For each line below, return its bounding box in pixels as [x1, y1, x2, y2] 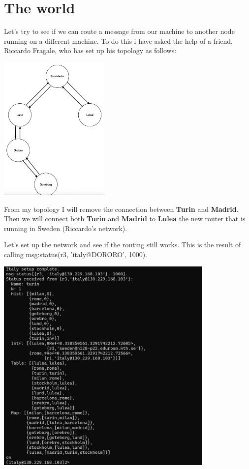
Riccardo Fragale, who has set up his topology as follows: [4, 45, 177, 56]
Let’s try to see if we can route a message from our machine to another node [4, 26, 235, 36]
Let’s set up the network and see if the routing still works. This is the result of [4, 239, 241, 250]
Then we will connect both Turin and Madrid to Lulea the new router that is [4, 213, 246, 224]
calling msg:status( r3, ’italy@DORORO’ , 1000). [4, 249, 148, 260]
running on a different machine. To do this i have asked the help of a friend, [4, 35, 233, 46]
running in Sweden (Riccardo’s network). [4, 223, 127, 233]
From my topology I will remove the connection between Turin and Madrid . [4, 204, 239, 214]
